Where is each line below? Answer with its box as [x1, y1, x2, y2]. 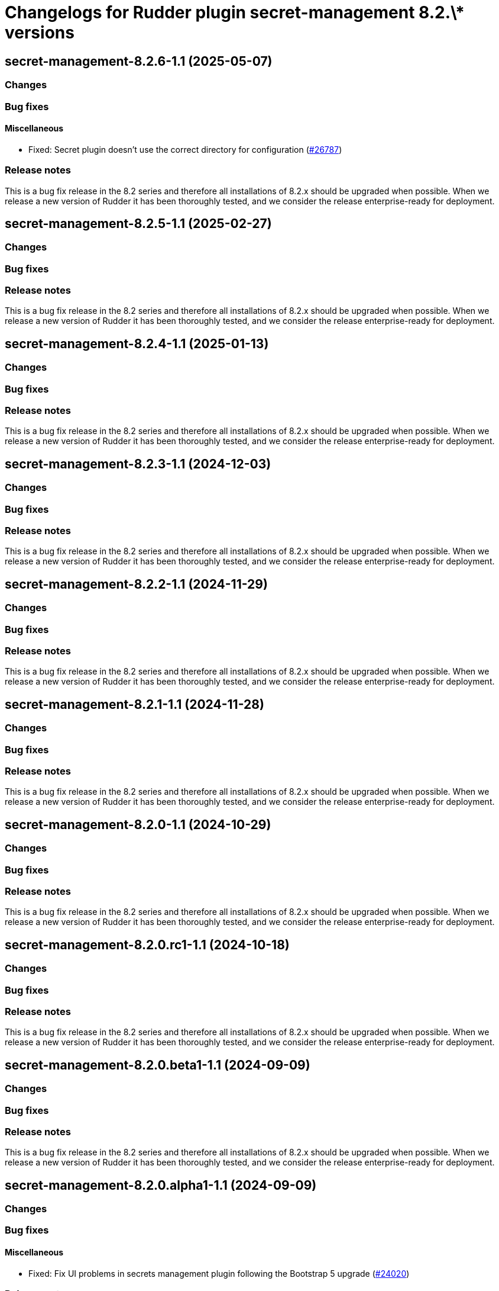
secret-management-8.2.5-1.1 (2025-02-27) [5, 216, 272, 231]
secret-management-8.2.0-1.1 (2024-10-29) [5, 817, 271, 832]
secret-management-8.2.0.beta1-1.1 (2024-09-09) [5, 1057, 310, 1072]
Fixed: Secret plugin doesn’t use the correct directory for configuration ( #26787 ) [28, 144, 342, 155]
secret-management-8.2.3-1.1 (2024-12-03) [5, 456, 271, 471]
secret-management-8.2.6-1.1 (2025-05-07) [5, 53, 273, 69]
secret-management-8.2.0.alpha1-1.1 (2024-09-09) [5, 1177, 317, 1193]
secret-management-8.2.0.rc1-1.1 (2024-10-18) [5, 937, 290, 952]
